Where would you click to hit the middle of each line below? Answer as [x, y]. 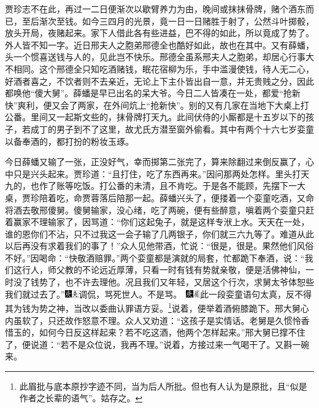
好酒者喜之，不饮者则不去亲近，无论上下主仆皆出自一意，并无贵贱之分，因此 [159, 81]
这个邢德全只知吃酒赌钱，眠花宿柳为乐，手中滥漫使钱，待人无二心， [176, 68]
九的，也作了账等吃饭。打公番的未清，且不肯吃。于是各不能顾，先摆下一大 [155, 186]
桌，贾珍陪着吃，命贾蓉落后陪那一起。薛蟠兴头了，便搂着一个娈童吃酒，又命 [159, 197]
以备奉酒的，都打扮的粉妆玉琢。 [69, 141]
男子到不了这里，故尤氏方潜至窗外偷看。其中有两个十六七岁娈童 [185, 129]
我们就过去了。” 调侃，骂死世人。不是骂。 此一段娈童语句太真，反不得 [158, 294]
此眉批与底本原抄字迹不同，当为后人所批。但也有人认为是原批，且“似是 [163, 386]
